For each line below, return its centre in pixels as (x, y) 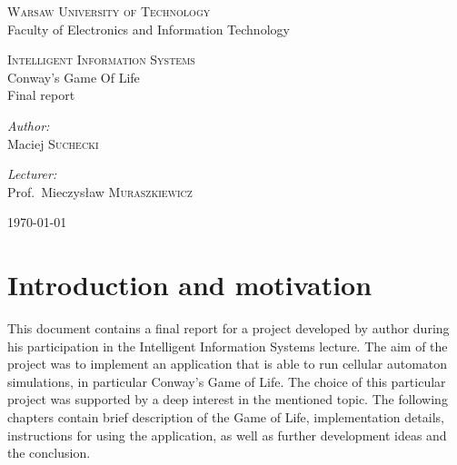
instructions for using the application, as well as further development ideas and (227, 435)
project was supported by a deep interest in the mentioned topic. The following (228, 399)
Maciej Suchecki (53, 143)
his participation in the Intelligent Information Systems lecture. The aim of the (228, 346)
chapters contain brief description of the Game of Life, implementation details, (226, 417)
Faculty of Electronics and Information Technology (149, 29)
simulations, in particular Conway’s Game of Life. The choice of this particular (227, 381)
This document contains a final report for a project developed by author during (228, 328)
